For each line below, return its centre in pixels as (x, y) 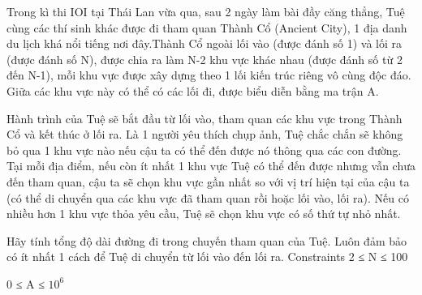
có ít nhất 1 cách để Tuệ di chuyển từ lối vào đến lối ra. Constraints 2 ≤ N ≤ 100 (207, 257)
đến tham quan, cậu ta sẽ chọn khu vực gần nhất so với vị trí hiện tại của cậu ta (208, 181)
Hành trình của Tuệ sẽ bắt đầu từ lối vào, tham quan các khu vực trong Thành (205, 118)
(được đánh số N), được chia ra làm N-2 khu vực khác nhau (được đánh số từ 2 (205, 59)
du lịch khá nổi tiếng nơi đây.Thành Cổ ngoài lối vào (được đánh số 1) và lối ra (205, 43)
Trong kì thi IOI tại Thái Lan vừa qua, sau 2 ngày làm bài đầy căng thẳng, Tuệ (206, 11)
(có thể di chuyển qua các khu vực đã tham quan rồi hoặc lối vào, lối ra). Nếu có (208, 197)
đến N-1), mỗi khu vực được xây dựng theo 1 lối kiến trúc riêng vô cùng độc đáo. (209, 75)
